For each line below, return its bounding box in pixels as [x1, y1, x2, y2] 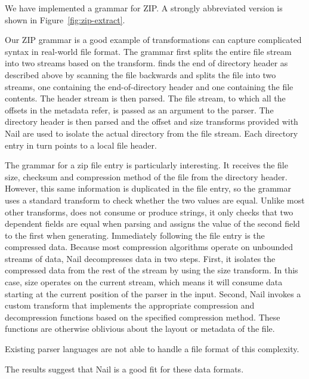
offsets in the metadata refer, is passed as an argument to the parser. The [5, 103, 274, 116]
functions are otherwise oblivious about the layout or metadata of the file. [5, 322, 275, 335]
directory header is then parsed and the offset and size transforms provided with [5, 115, 298, 128]
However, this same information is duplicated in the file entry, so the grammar [5, 182, 291, 195]
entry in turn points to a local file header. [5, 138, 157, 151]
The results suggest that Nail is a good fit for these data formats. [5, 362, 244, 375]
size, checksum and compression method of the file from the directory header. [5, 170, 288, 183]
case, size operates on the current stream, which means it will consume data [5, 276, 283, 288]
